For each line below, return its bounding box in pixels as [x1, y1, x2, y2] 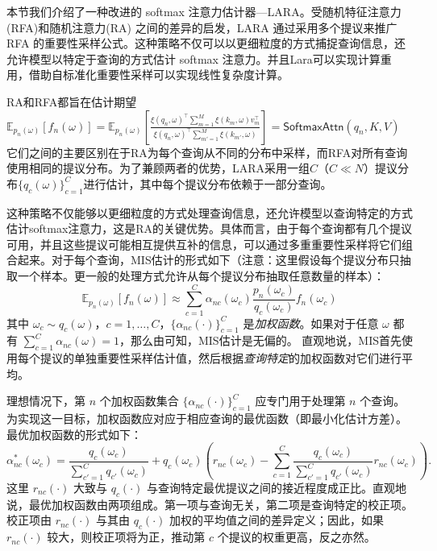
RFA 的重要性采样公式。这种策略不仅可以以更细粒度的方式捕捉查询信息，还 [6, 35, 406, 52]
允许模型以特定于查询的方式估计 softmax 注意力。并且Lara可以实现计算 [6, 50, 381, 67]
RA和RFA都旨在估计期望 [6, 93, 137, 110]
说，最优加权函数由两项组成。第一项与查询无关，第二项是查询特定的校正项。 [6, 495, 413, 512]
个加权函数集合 [99, 392, 179, 409]
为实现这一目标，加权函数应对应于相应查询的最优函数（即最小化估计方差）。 [6, 410, 407, 427]
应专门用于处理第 [255, 392, 346, 409]
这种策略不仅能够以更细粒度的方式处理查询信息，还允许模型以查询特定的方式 [6, 204, 413, 221]
